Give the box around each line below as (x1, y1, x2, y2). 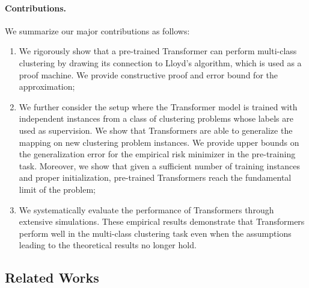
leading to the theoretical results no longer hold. (19, 239, 197, 251)
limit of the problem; (19, 183, 96, 195)
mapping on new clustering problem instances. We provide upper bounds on (19, 136, 299, 148)
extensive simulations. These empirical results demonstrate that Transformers (19, 215, 305, 228)
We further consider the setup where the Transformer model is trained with (19, 100, 298, 113)
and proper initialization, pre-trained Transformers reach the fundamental (19, 171, 292, 184)
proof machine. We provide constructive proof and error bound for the (19, 68, 278, 81)
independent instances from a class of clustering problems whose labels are (19, 112, 293, 125)
